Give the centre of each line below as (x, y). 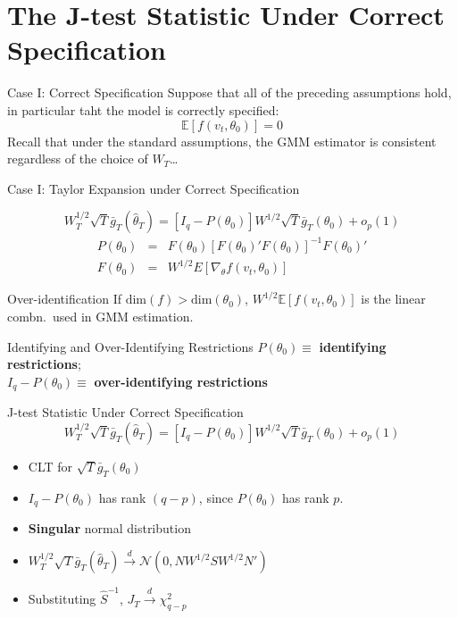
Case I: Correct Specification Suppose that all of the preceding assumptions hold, (229, 92)
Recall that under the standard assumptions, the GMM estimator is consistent (222, 141)
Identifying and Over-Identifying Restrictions (130, 346)
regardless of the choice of (78, 159)
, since (216, 497)
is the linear (393, 299)
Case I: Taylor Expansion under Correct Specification (154, 188)
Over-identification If (65, 299)
